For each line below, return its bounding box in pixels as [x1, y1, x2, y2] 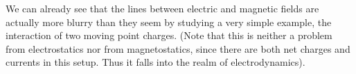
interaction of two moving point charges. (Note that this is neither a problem [6, 28, 332, 42]
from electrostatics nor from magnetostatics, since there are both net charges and [6, 41, 350, 56]
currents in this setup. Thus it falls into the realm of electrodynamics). [6, 55, 305, 69]
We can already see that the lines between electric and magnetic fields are [6, 1, 319, 15]
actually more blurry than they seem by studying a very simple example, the [6, 14, 332, 29]
